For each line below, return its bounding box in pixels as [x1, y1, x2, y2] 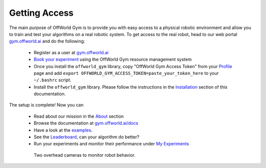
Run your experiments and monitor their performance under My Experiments [33, 141, 189, 147]
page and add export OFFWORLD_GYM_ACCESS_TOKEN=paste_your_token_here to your [33, 70, 219, 76]
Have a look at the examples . [33, 127, 93, 133]
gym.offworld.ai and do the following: [9, 38, 85, 44]
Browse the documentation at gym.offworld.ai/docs [33, 120, 138, 126]
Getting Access [9, 7, 74, 18]
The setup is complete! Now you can [9, 102, 84, 108]
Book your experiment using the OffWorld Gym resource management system [33, 57, 192, 63]
